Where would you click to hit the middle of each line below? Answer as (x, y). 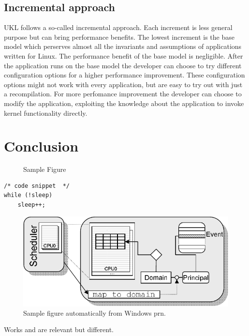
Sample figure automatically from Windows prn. (95, 313)
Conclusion (41, 146)
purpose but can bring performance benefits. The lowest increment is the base (119, 37)
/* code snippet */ (37, 186)
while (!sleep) (28, 195)
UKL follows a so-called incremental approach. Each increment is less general (118, 27)
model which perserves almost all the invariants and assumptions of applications (123, 46)
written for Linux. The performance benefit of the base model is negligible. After (124, 55)
